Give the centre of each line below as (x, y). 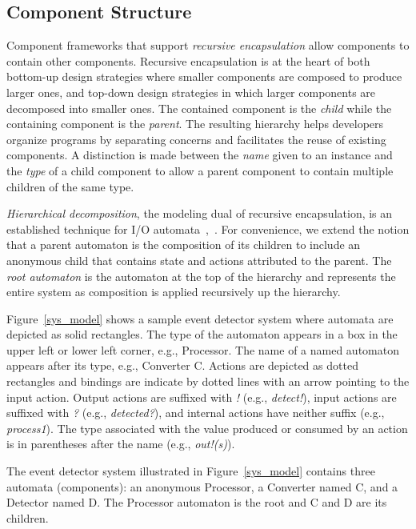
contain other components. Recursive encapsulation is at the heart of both (188, 60)
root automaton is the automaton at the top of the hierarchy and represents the (201, 276)
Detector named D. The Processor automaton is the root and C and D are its (197, 502)
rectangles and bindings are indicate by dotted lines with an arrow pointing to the (208, 381)
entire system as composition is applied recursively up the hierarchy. (174, 292)
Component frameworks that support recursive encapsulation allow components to (208, 45)
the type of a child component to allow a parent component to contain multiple (200, 170)
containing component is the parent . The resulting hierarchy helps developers (195, 124)
